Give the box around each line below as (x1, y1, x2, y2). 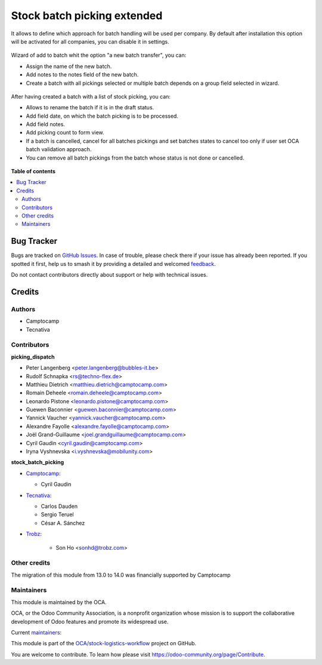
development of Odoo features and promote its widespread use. (11, 618, 169, 625)
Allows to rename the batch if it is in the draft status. (26, 104, 154, 111)
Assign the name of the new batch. (26, 63, 112, 70)
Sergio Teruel (41, 511, 74, 518)
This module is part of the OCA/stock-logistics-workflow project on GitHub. (11, 640, 197, 647)
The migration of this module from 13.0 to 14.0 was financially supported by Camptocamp (11, 571, 231, 578)
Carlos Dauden (41, 502, 78, 510)
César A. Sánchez (41, 519, 85, 526)
